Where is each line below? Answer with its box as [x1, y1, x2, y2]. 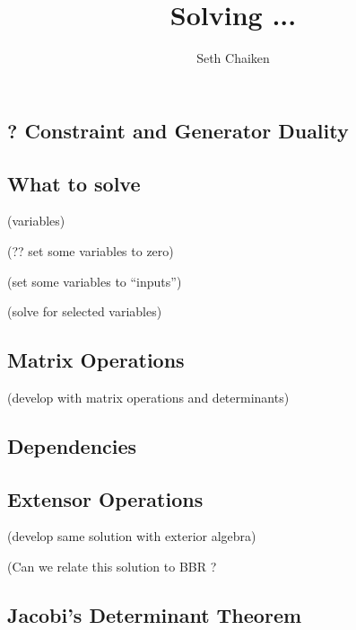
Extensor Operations [7, 484, 204, 512]
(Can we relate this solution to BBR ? [7, 557, 217, 576]
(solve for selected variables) [7, 302, 162, 321]
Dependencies [7, 431, 137, 459]
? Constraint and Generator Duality [7, 116, 349, 144]
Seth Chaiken [196, 49, 270, 67]
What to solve [7, 169, 141, 197]
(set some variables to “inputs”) [7, 271, 182, 290]
